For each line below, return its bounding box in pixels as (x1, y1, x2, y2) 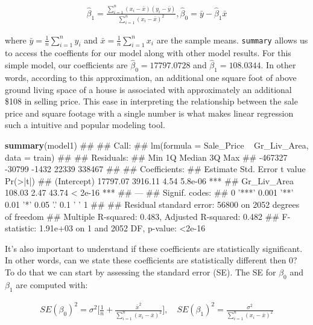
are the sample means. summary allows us (156, 33, 308, 46)
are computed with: (16, 278, 88, 291)
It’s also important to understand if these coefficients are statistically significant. (5, 242, 303, 254)
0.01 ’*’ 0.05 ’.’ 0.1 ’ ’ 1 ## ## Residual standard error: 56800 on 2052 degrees (5, 198, 300, 210)
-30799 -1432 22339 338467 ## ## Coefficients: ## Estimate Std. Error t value (5, 162, 306, 175)
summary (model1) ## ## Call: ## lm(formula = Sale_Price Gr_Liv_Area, (5, 139, 309, 151)
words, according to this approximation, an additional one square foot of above (5, 71, 297, 84)
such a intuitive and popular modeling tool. (5, 118, 165, 131)
